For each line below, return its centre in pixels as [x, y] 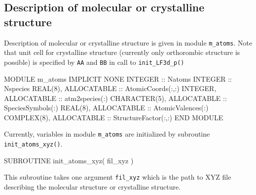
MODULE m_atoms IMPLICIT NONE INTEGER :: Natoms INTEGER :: [118, 78]
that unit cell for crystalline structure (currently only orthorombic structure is [122, 52]
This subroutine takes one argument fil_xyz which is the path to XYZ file [118, 177]
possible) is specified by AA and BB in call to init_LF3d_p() [94, 62]
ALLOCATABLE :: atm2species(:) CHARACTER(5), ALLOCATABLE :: [115, 98]
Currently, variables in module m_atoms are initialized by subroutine [107, 134]
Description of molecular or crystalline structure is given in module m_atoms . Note [128, 42]
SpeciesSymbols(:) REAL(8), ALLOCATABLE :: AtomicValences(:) [106, 108]
